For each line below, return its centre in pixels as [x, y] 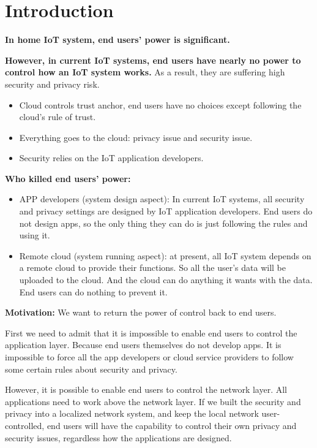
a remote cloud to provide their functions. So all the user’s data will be [152, 268]
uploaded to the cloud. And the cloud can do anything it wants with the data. [166, 280]
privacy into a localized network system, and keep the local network [132, 413]
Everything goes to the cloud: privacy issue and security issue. [136, 137]
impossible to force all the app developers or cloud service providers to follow [149, 357]
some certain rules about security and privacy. [91, 369]
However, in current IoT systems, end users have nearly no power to [153, 60]
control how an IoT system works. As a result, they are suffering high [145, 72]
